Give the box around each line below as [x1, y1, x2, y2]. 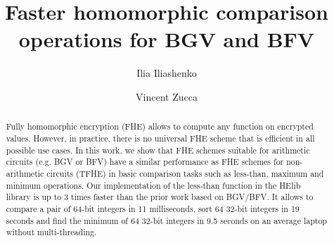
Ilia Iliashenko [136, 66, 197, 80]
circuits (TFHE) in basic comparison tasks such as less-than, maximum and [46, 167, 324, 179]
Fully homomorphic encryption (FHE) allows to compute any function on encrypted [6, 120, 314, 132]
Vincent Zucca [136, 89, 198, 104]
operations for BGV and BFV [18, 25, 315, 54]
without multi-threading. [6, 226, 97, 238]
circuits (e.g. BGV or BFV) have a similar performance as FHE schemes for [6, 156, 284, 168]
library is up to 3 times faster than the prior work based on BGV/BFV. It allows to [6, 191, 314, 203]
